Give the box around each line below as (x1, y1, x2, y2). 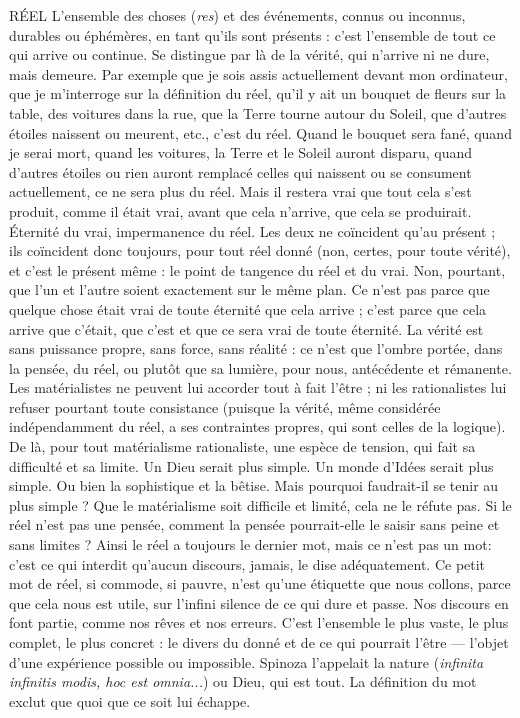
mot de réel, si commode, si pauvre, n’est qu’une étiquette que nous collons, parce (9, 573, 511, 594)
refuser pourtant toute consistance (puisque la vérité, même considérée (9, 396, 441, 417)
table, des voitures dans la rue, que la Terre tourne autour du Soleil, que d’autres (9, 102, 507, 123)
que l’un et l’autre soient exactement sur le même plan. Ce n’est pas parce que (9, 279, 490, 300)
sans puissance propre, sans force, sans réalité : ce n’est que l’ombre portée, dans (9, 338, 503, 359)
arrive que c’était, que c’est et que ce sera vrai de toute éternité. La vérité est (9, 318, 484, 339)
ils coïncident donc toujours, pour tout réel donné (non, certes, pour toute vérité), (9, 240, 511, 261)
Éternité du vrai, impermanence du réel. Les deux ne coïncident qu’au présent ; (9, 220, 496, 241)
